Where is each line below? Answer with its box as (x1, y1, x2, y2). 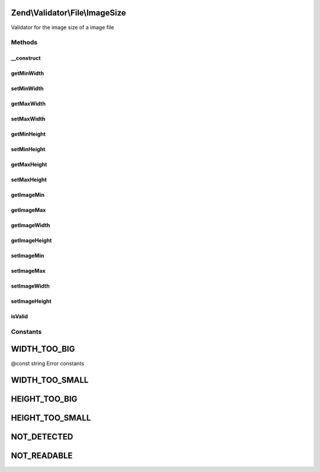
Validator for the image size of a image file (11, 24, 114, 31)
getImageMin (11, 192, 44, 199)
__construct (11, 55, 41, 62)
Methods (11, 39, 38, 47)
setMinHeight (11, 146, 46, 153)
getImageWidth (11, 222, 50, 229)
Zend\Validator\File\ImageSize (11, 8, 127, 18)
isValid (11, 313, 28, 320)
